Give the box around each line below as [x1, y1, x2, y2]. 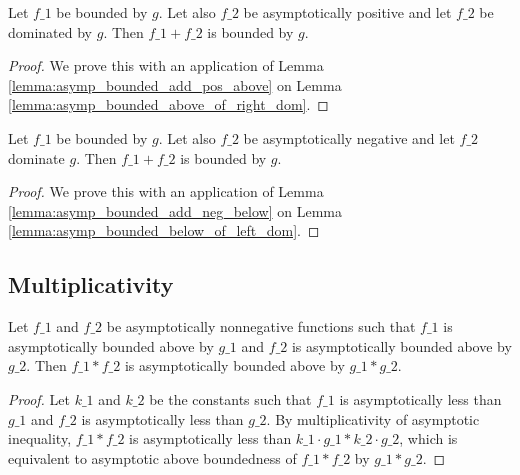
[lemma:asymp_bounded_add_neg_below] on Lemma [8, 200, 342, 221]
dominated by [8, 21, 93, 42]
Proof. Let [8, 388, 70, 409]
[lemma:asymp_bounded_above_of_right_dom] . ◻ [8, 94, 329, 115]
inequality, [8, 428, 72, 449]
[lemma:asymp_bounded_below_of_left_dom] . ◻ [8, 220, 320, 241]
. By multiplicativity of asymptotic [266, 408, 480, 429]
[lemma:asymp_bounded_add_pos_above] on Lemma [8, 74, 342, 95]
